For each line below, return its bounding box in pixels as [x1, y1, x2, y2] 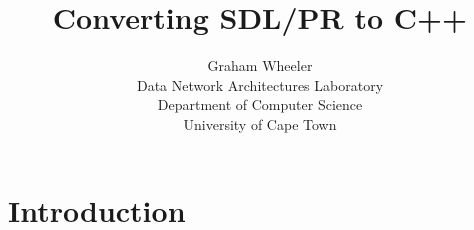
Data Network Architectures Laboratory [136, 74, 384, 95]
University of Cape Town [183, 113, 337, 134]
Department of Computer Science [157, 94, 363, 115]
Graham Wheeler [207, 55, 313, 76]
